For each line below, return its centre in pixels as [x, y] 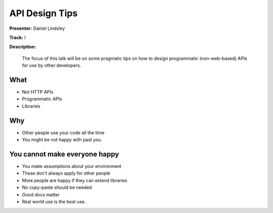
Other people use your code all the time [63, 133]
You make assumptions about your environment [72, 166]
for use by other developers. [52, 65]
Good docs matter [41, 194]
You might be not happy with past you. [62, 140]
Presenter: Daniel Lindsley [37, 28]
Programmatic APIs [42, 99]
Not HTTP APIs [38, 92]
